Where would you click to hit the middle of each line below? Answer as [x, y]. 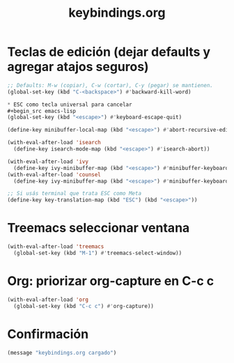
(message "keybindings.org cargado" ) [62, 353]
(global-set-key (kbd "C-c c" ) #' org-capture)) [84, 306]
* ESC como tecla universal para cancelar [70, 105]
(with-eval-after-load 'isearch [54, 143]
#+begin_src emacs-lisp [42, 111]
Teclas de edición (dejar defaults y [109, 52]
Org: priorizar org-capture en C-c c [111, 281]
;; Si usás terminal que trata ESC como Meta [74, 194]
